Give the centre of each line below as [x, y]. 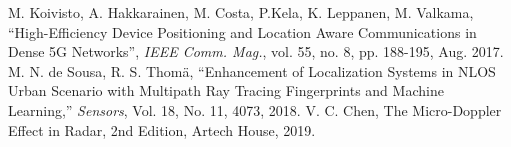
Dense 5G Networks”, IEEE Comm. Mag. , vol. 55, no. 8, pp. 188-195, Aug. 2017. [256, 51]
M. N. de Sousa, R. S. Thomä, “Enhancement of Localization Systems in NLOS [252, 70]
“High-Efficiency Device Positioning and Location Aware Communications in [242, 31]
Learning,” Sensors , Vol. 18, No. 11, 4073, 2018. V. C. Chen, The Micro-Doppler [255, 109]
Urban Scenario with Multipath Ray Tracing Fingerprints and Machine [226, 90]
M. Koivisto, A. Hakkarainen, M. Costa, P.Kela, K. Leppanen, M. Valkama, [241, 12]
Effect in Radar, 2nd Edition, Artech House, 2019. [162, 129]
